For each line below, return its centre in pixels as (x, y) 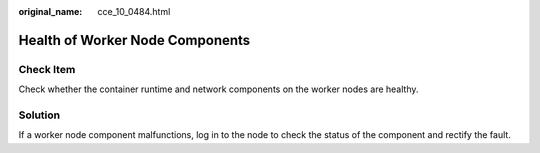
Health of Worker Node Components (134, 40)
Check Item (47, 69)
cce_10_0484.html (134, 11)
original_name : (50, 11)
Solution (39, 115)
